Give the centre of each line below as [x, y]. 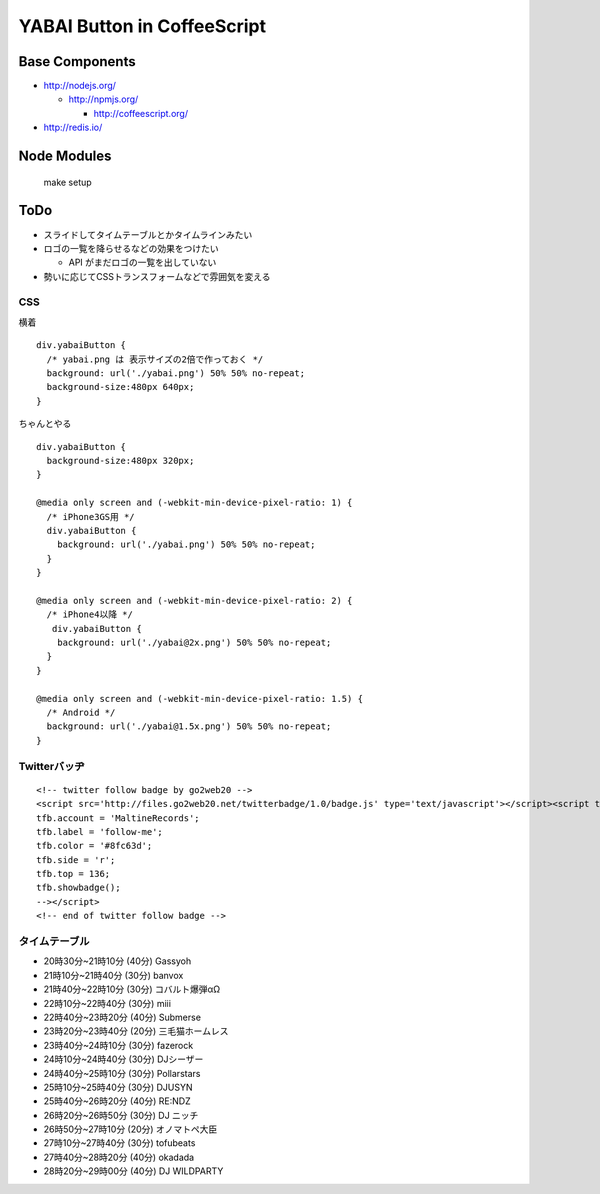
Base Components [77, 61]
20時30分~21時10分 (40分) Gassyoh [117, 961]
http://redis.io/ [73, 127]
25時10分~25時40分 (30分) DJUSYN [118, 1087]
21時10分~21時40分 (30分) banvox [113, 975]
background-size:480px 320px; [120, 460]
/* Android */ [81, 713]
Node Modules [65, 156]
